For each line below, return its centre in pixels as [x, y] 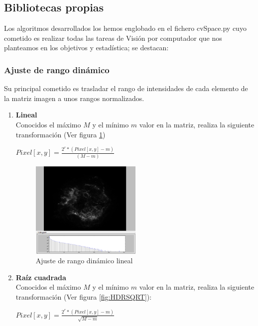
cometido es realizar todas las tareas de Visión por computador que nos [113, 38]
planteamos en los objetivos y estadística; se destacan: [86, 48]
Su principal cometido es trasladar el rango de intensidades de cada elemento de [126, 88]
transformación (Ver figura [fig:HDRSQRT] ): [84, 297]
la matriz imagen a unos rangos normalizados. [74, 98]
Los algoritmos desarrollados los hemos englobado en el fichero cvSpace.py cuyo [125, 28]
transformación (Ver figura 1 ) [61, 134]
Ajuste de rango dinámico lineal [84, 261]
